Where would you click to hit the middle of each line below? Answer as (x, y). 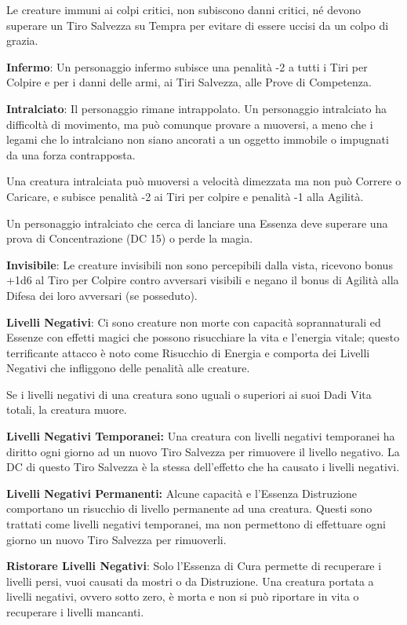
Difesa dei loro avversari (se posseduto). (102, 295)
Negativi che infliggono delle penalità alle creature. (128, 368)
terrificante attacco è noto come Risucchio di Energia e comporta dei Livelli (188, 352)
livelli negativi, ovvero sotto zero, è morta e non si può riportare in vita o (183, 596)
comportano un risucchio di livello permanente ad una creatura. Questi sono (189, 508)
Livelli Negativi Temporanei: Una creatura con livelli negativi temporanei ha (201, 436)
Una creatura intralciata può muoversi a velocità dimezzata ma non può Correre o (204, 181)
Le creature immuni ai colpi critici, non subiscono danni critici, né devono (184, 9)
